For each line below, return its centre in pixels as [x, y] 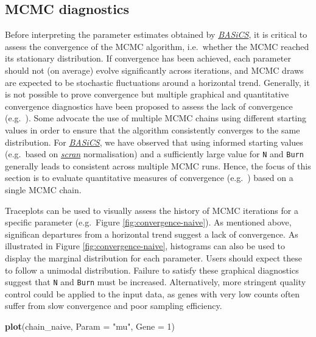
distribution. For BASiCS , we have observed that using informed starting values [154, 142]
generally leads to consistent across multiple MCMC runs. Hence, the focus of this [158, 165]
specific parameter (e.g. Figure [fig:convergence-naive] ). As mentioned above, [148, 222]
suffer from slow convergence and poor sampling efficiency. [114, 306]
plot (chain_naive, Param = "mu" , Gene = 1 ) [90, 326]
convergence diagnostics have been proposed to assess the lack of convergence [149, 106]
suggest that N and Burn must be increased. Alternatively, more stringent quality [156, 282]
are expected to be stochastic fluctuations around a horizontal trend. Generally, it [157, 82]
